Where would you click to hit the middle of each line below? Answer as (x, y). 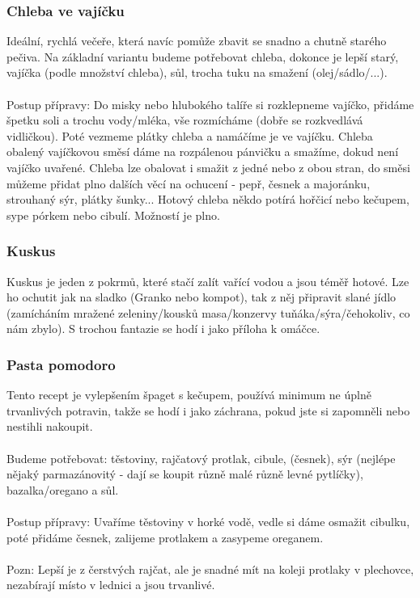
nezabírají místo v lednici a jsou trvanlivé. (111, 585)
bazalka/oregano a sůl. (63, 489)
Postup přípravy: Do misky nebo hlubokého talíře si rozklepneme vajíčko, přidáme (210, 104)
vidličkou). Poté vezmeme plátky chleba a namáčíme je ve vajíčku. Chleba (190, 135)
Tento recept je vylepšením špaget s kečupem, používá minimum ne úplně (189, 395)
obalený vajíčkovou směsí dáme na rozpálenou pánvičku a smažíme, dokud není (203, 152)
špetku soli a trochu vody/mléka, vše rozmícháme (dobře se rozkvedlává (185, 120)
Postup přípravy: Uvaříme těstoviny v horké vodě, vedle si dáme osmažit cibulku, (208, 521)
